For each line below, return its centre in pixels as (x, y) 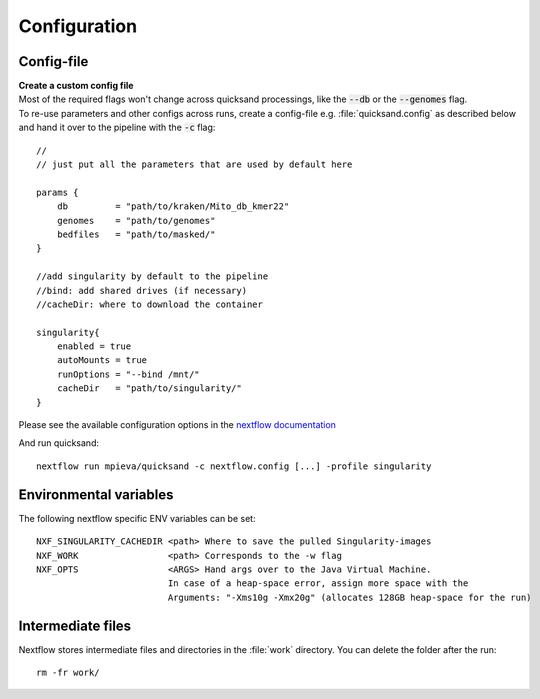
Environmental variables (96, 494)
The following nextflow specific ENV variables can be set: (137, 518)
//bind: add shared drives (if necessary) (142, 290)
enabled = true (94, 346)
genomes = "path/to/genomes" (136, 220)
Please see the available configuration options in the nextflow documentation (177, 425)
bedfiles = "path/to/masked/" (136, 234)
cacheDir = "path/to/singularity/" (149, 388)
